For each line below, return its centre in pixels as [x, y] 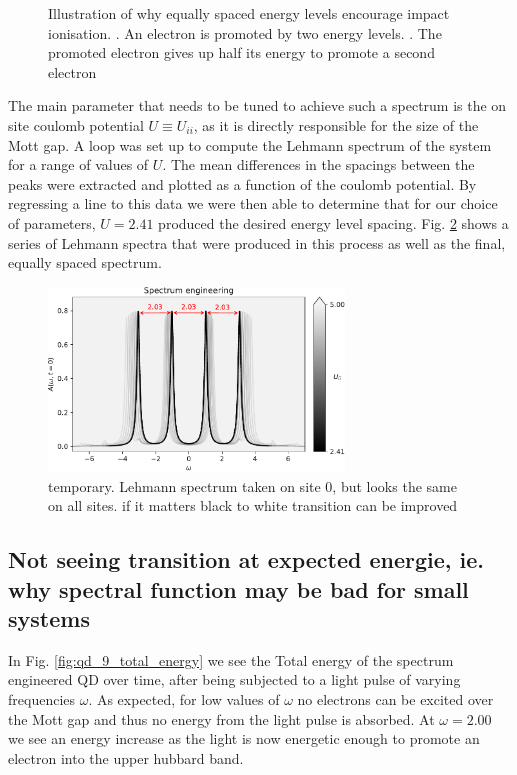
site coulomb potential [76, 124]
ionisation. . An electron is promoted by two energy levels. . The [245, 32]
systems [49, 617]
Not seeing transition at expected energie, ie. [246, 559]
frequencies [42, 698]
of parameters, [52, 222]
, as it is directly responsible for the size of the [336, 124]
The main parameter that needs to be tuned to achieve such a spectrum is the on [257, 105]
